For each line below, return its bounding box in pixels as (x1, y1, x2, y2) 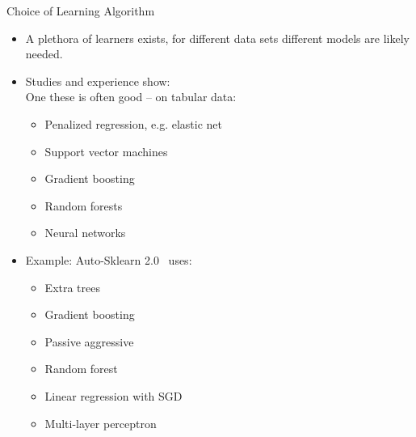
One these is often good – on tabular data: (25, 88, 237, 105)
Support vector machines (44, 142, 168, 159)
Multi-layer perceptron (44, 414, 157, 431)
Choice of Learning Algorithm (6, 2, 155, 19)
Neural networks (44, 224, 126, 241)
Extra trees (44, 278, 100, 295)
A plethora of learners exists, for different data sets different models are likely (25, 29, 410, 46)
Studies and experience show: (25, 72, 170, 89)
